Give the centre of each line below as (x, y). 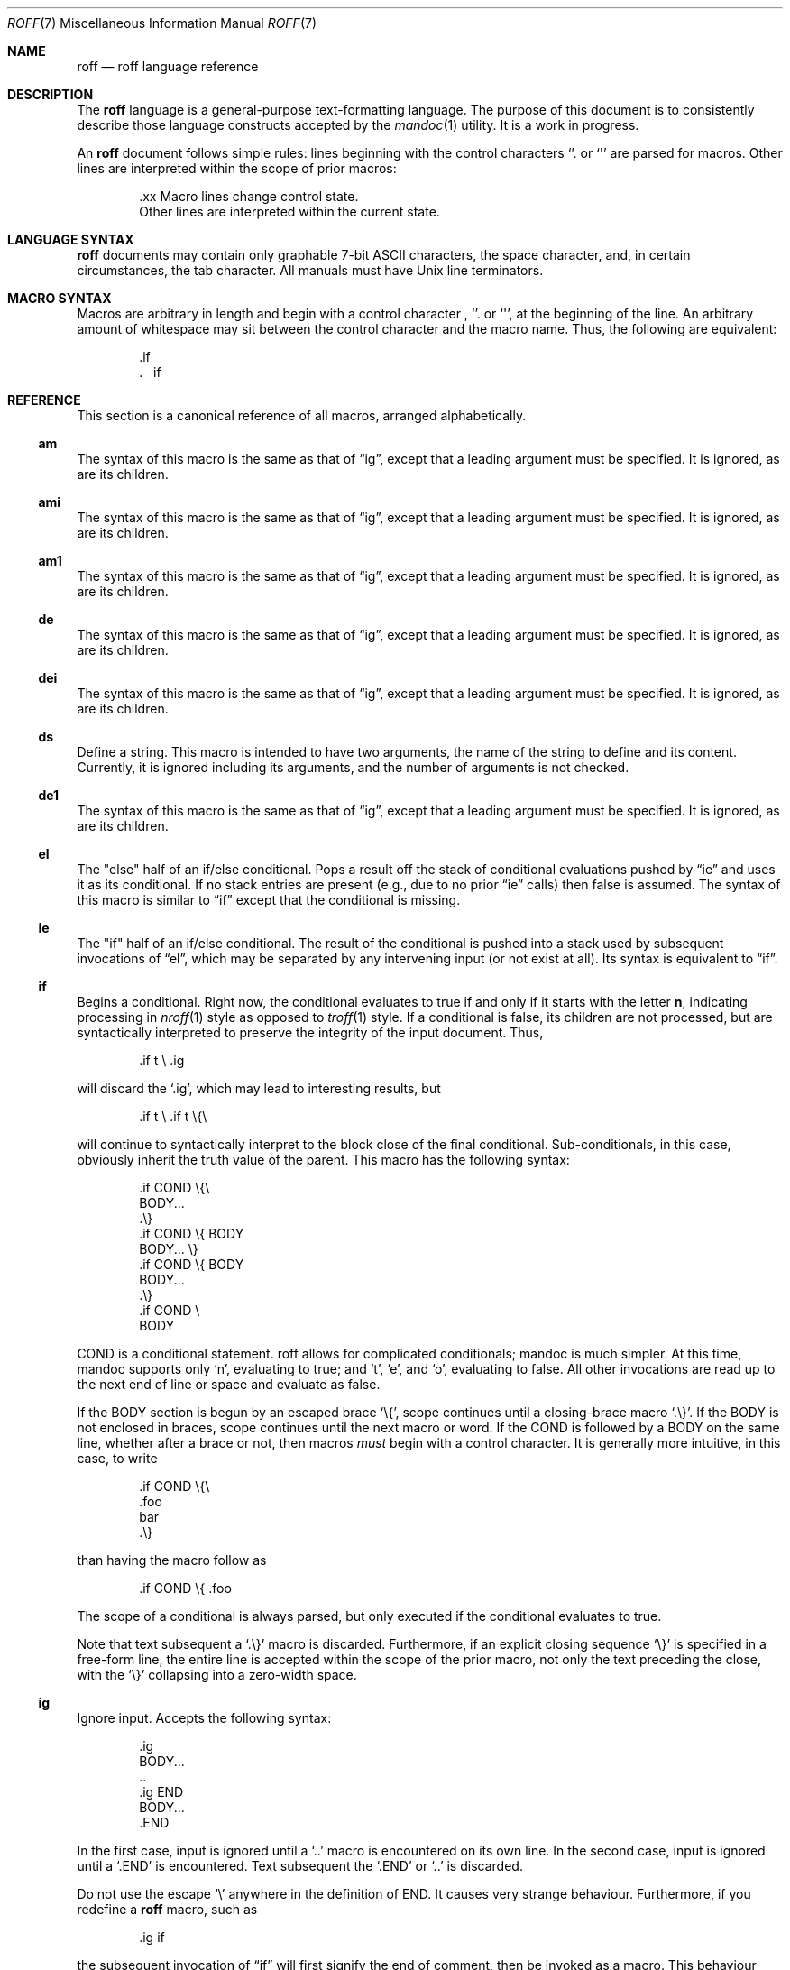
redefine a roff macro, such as (167, 1909)
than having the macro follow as (172, 1560)
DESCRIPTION (51, 94)
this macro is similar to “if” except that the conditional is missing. (269, 900)
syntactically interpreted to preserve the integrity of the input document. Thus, (310, 1032)
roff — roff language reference (168, 66)
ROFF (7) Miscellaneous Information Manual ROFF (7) (162, 23)
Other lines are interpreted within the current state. (289, 212)
